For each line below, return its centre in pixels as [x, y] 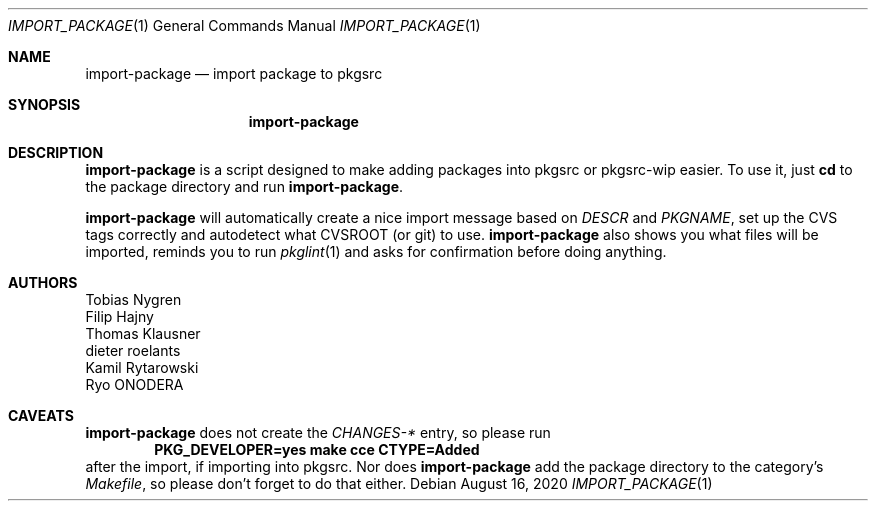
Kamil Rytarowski [142, 367]
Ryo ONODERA [134, 384]
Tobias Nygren [133, 299]
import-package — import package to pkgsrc [234, 73]
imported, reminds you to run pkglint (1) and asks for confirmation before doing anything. [376, 251]
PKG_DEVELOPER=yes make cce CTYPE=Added [317, 449]
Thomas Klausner [143, 333]
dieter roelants [133, 350]
